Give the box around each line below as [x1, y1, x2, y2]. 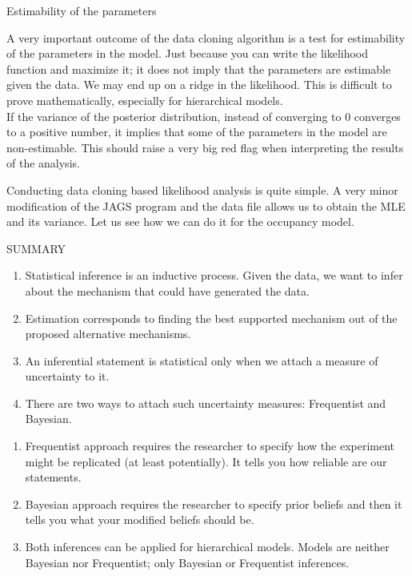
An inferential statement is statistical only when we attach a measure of [25, 352, 378, 369]
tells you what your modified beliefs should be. [25, 511, 254, 528]
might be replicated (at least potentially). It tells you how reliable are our [25, 453, 387, 469]
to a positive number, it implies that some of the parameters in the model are [6, 123, 387, 140]
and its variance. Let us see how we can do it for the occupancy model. [6, 213, 354, 230]
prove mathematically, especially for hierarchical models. [6, 91, 283, 108]
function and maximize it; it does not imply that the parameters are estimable [6, 60, 391, 77]
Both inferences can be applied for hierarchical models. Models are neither [25, 538, 390, 555]
